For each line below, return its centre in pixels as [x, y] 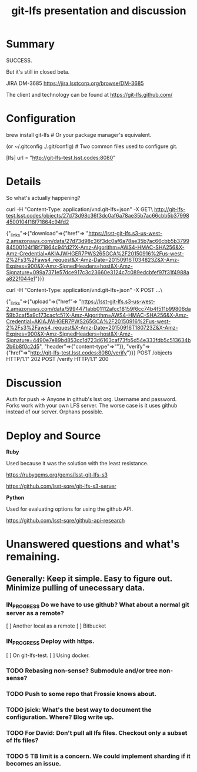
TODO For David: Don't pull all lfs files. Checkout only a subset [97, 732]
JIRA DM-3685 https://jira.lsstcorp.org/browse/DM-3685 [75, 83]
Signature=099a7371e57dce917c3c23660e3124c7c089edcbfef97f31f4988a [98, 272]
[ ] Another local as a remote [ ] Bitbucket [56, 626]
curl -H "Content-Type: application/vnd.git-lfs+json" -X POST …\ [84, 290]
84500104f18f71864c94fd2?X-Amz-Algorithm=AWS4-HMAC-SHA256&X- [96, 247]
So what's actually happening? [43, 198]
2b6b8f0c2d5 [23, 347]
